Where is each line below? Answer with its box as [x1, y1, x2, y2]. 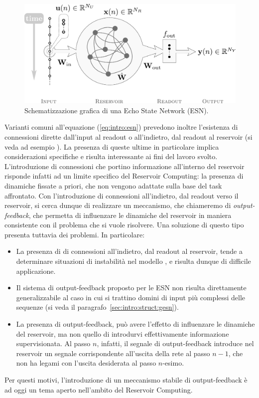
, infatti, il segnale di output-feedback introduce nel [97, 338, 254, 349]
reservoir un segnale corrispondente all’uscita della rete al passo [16, 348, 210, 358]
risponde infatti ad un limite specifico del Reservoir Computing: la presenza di [4, 171, 244, 181]
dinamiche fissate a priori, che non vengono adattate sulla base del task [4, 180, 222, 191]
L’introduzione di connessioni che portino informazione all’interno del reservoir [4, 161, 245, 171]
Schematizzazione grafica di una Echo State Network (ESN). [24, 105, 209, 115]
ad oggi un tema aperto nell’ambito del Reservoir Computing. [4, 384, 193, 395]
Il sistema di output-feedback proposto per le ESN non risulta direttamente [16, 282, 247, 293]
